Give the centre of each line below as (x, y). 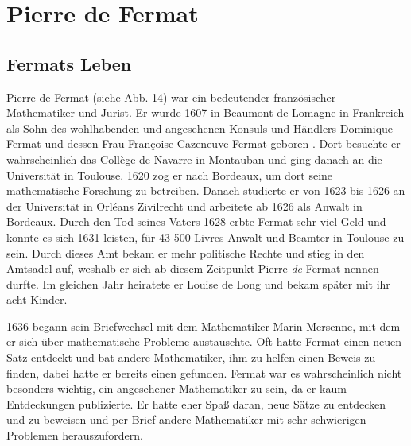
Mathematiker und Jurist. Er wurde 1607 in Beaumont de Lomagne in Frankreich (205, 112)
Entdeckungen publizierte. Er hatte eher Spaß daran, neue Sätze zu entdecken (196, 403)
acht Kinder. (37, 299)
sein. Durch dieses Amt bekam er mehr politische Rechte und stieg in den (186, 252)
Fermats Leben (69, 63)
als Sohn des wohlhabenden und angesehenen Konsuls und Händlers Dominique (200, 128)
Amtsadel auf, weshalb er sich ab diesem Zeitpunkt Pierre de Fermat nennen (193, 268)
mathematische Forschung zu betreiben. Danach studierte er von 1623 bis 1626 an (206, 190)
